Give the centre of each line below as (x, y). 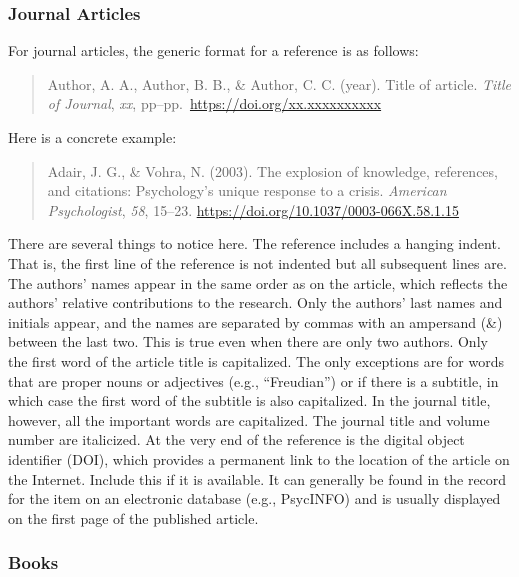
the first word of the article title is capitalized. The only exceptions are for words (256, 360)
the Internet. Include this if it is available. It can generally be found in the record (257, 478)
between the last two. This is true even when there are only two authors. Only (248, 341)
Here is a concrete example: (92, 137)
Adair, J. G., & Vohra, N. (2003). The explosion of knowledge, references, (272, 170)
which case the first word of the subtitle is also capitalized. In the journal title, (249, 400)
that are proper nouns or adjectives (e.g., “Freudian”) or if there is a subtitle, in (253, 380)
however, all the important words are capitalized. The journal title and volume (249, 419)
